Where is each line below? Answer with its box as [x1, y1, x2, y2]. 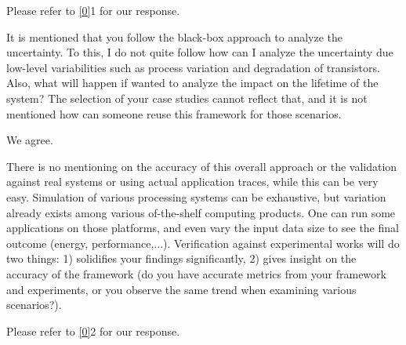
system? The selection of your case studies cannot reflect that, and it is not [6, 89, 368, 106]
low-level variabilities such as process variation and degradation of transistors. [6, 59, 380, 75]
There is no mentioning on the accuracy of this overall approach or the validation [6, 158, 397, 174]
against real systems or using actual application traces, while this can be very [6, 173, 379, 190]
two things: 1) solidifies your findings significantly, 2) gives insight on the [6, 250, 357, 267]
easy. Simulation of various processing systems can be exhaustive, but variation [6, 188, 386, 205]
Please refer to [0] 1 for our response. [6, 2, 180, 18]
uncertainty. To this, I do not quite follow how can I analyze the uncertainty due [6, 44, 393, 60]
